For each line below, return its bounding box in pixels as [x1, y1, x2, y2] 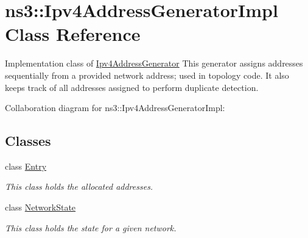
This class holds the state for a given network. [5, 221, 177, 234]
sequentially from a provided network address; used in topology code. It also [5, 68, 289, 81]
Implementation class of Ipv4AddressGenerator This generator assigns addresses [5, 57, 303, 70]
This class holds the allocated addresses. [5, 180, 153, 193]
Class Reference [5, 21, 141, 46]
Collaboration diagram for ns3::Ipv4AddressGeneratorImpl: [5, 101, 225, 114]
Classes [5, 131, 51, 150]
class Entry [5, 159, 47, 172]
